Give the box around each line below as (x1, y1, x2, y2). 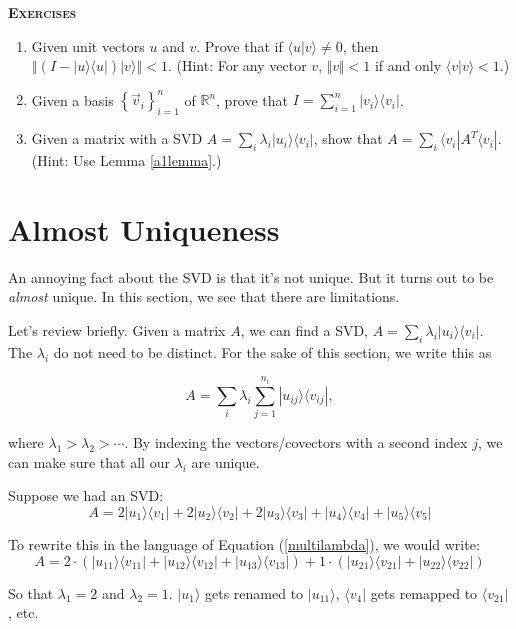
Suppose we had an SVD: (8, 485, 164, 506)
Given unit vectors (31, 35, 145, 56)
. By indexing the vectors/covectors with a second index (124, 432, 468, 453)
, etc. (8, 602, 39, 623)
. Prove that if (196, 35, 283, 56)
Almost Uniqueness (8, 208, 280, 249)
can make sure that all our (8, 451, 170, 472)
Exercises (8, 2, 77, 22)
